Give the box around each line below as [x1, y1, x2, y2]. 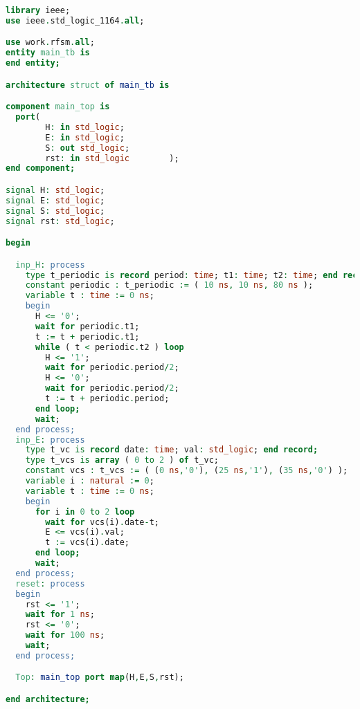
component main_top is [6, 102, 110, 112]
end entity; [6, 58, 60, 68]
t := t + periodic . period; [45, 394, 170, 404]
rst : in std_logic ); [45, 153, 179, 163]
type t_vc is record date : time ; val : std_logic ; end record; [25, 445, 318, 455]
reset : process [15, 578, 85, 589]
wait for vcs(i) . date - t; [45, 517, 160, 527]
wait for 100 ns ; [25, 630, 105, 641]
